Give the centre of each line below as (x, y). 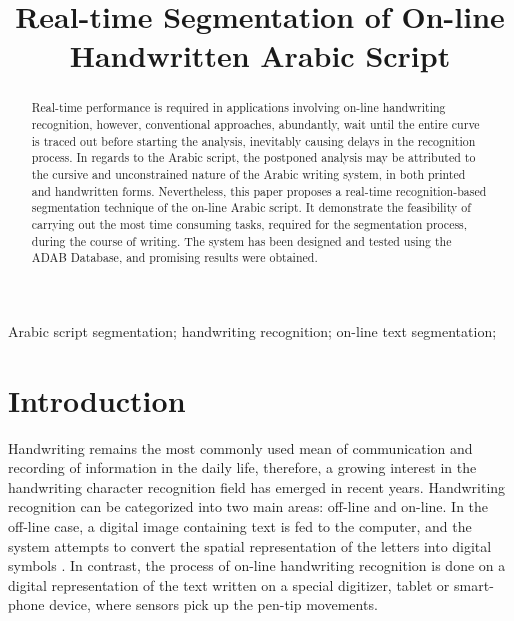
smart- (474, 584)
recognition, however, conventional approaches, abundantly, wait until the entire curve (255, 124)
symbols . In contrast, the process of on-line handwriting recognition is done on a (257, 565)
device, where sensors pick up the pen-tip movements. (213, 604)
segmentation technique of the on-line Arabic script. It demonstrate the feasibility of (251, 207)
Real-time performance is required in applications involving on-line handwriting (238, 107)
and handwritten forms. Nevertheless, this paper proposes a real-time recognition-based (259, 190)
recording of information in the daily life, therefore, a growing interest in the (242, 467)
